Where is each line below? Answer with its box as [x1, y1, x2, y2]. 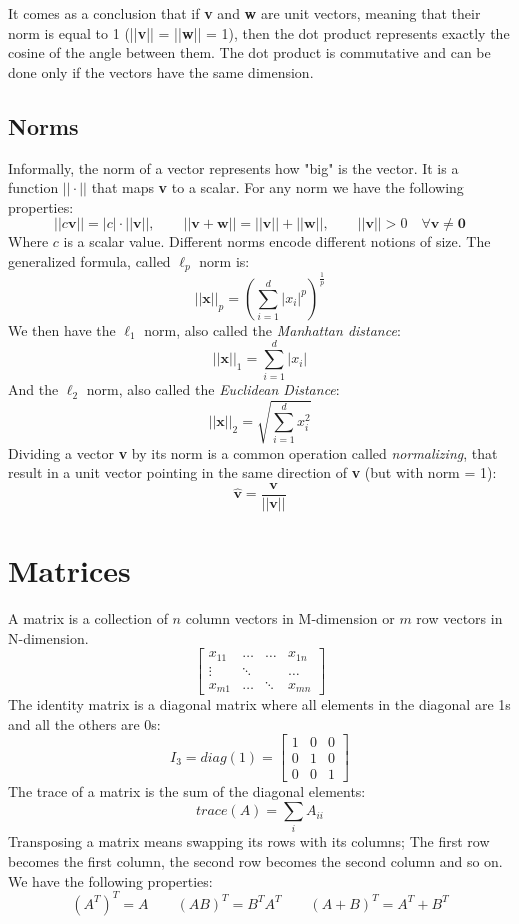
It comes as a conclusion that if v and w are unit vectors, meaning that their [8, 3, 481, 23]
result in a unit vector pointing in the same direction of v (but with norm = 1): [8, 462, 497, 483]
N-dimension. [8, 627, 89, 648]
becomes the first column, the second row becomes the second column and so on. [8, 850, 503, 871]
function [8, 177, 59, 198]
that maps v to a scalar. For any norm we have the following [91, 177, 464, 198]
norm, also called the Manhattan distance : [144, 319, 401, 340]
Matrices [8, 550, 131, 591]
